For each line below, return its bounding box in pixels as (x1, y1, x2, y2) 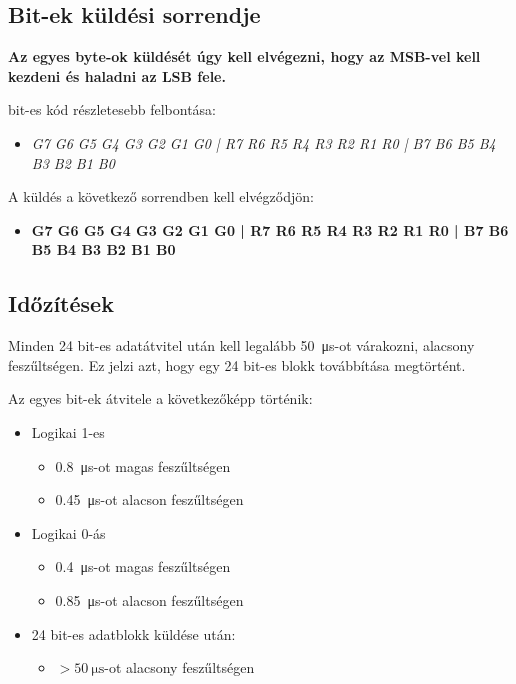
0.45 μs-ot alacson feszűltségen (55, 489, 244, 510)
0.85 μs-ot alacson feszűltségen (55, 589, 244, 610)
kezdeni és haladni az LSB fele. (8, 65, 226, 86)
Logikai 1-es (31, 421, 105, 442)
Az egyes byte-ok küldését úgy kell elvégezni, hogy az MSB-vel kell (8, 46, 481, 67)
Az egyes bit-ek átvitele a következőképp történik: (8, 388, 313, 409)
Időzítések (8, 288, 114, 319)
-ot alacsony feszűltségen (104, 657, 255, 678)
